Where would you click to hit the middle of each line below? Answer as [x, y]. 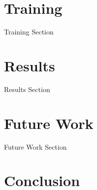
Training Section [29, 32]
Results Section [27, 89]
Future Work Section [35, 146]
